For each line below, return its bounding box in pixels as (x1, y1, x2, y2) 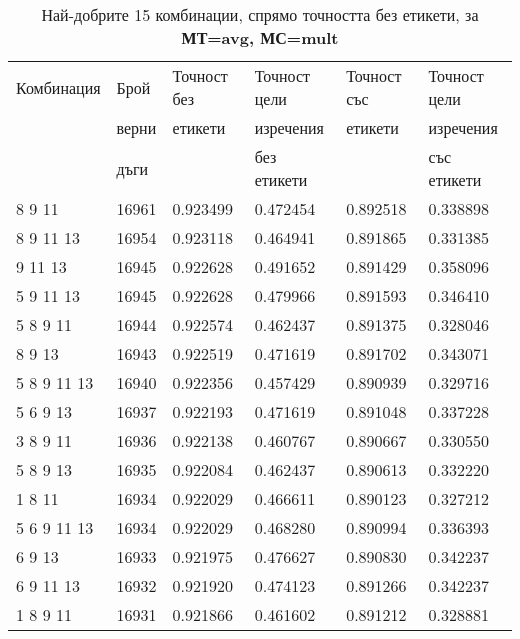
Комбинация (16, 75, 101, 99)
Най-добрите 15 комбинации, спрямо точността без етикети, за (41, 3, 479, 26)
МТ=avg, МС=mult (181, 26, 339, 49)
